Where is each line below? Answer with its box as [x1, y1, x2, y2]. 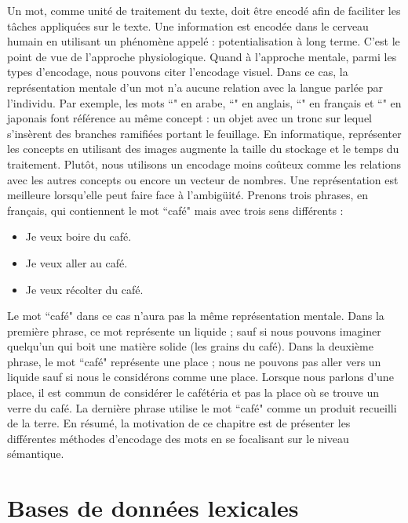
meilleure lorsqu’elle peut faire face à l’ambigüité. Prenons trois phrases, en [7, 187, 369, 203]
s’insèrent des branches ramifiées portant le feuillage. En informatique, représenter [7, 125, 402, 141]
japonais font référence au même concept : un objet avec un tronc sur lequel [7, 110, 373, 126]
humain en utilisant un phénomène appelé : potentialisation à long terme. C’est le [7, 33, 400, 49]
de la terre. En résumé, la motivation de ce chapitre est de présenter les [7, 415, 351, 431]
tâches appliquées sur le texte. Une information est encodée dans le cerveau [7, 17, 369, 34]
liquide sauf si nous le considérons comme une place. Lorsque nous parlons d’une [7, 369, 394, 385]
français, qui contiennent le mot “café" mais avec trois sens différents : [7, 202, 344, 218]
